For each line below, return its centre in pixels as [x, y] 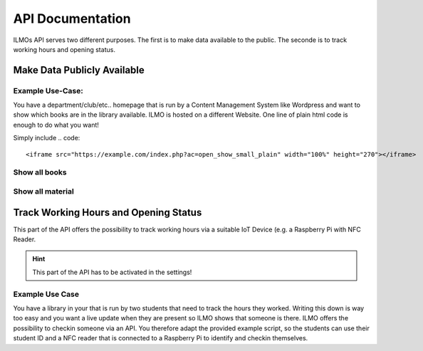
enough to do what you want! [56, 125]
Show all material [43, 191]
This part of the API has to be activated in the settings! [112, 272]
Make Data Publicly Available [79, 70]
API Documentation [72, 19]
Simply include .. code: [47, 138]
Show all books [40, 172]
